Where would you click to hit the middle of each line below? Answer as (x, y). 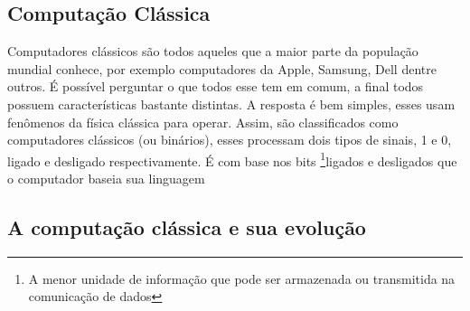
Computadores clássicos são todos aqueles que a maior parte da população (213, 51)
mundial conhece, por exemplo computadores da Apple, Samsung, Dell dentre (222, 68)
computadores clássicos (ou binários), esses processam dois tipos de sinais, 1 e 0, (230, 140)
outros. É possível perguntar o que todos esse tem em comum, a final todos (216, 86)
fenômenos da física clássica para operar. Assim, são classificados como (203, 122)
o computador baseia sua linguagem (106, 179)
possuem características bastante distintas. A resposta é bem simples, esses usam (231, 104)
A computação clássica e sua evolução (187, 227)
